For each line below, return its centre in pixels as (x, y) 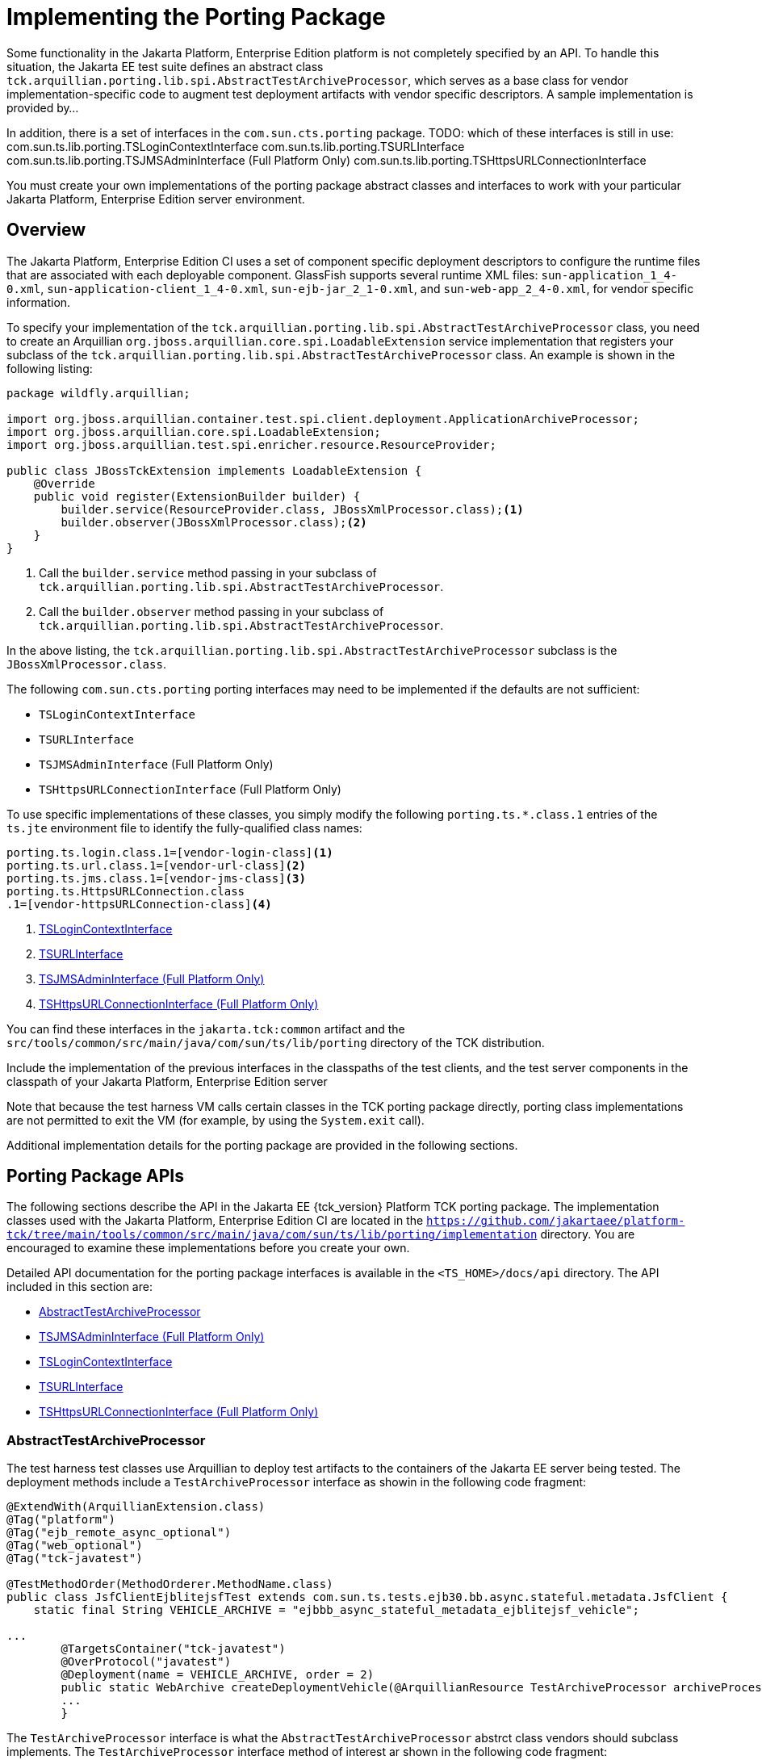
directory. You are (588, 1234)
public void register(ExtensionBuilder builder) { (197, 496)
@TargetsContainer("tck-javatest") (173, 1649)
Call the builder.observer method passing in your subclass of (211, 611)
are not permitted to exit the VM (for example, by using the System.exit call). (216, 1120)
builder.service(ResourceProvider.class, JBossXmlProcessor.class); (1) (292, 509)
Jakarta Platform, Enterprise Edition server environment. (156, 199)
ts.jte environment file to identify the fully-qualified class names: (184, 828)
